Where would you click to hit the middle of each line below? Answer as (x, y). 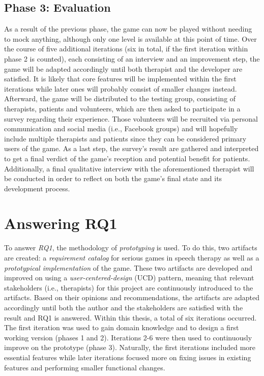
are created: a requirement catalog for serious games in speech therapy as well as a (132, 258)
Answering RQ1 (61, 223)
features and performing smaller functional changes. (85, 367)
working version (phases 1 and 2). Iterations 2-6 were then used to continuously (128, 337)
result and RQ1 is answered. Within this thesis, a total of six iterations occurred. (130, 317)
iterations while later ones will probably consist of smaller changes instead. (121, 88)
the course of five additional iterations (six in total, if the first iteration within (126, 49)
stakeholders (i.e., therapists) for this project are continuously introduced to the (129, 287)
